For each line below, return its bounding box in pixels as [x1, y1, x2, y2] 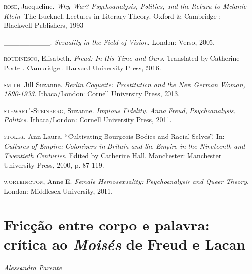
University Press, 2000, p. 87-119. [4, 160, 104, 170]
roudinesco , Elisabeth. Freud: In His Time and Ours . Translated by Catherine [4, 53, 240, 63]
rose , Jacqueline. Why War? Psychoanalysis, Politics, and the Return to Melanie [4, 1, 247, 11]
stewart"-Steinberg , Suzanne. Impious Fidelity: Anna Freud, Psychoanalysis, [4, 105, 236, 115]
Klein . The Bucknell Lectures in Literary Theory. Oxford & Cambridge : [4, 10, 221, 21]
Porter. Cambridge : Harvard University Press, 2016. [4, 62, 161, 72]
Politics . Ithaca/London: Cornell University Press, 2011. [4, 114, 172, 125]
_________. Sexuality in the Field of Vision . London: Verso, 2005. [4, 36, 215, 46]
